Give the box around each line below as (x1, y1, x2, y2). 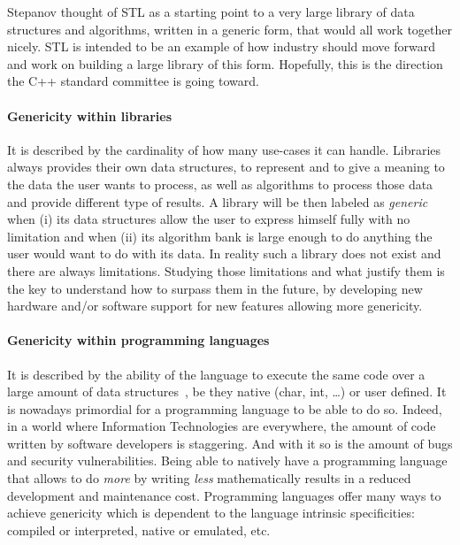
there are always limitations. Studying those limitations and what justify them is (7, 261, 445, 280)
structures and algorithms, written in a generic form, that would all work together (7, 19, 453, 38)
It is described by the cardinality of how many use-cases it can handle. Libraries (7, 140, 441, 158)
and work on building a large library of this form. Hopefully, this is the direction (7, 54, 443, 73)
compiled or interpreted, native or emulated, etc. (7, 520, 271, 539)
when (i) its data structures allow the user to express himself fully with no (7, 210, 410, 228)
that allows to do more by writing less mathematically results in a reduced (7, 469, 411, 487)
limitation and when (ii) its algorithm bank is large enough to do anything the (7, 226, 433, 245)
